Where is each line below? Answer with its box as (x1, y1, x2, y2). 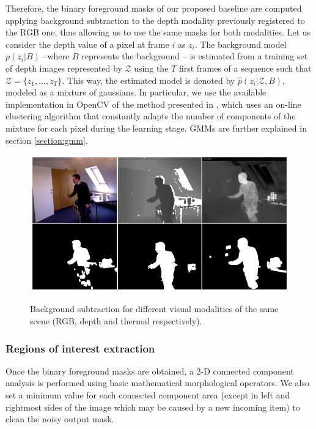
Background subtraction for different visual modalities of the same (30, 302, 279, 315)
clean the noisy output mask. (6, 412, 114, 425)
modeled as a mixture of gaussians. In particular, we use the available (6, 86, 266, 99)
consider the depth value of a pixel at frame (6, 37, 169, 50)
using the (134, 61, 169, 74)
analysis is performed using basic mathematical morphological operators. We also (6, 376, 309, 389)
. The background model (194, 37, 287, 50)
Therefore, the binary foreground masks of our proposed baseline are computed (6, 2, 302, 14)
